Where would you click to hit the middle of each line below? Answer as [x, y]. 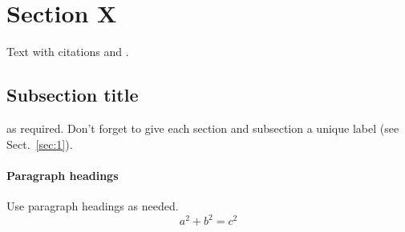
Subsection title [73, 95]
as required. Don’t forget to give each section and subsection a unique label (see [203, 128]
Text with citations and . [68, 52]
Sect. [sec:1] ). [40, 144]
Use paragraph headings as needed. [93, 205]
